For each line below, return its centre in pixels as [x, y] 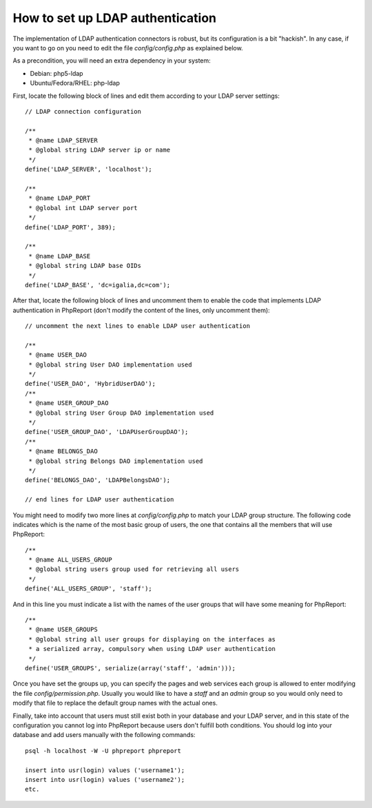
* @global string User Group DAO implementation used [121, 413]
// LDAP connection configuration [83, 111]
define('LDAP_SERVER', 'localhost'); [89, 169]
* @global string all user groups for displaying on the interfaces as [152, 639]
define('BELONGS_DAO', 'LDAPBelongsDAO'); [98, 480]
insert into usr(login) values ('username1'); [105, 770]
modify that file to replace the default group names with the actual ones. [115, 703]
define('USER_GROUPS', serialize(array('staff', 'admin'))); [130, 668]
